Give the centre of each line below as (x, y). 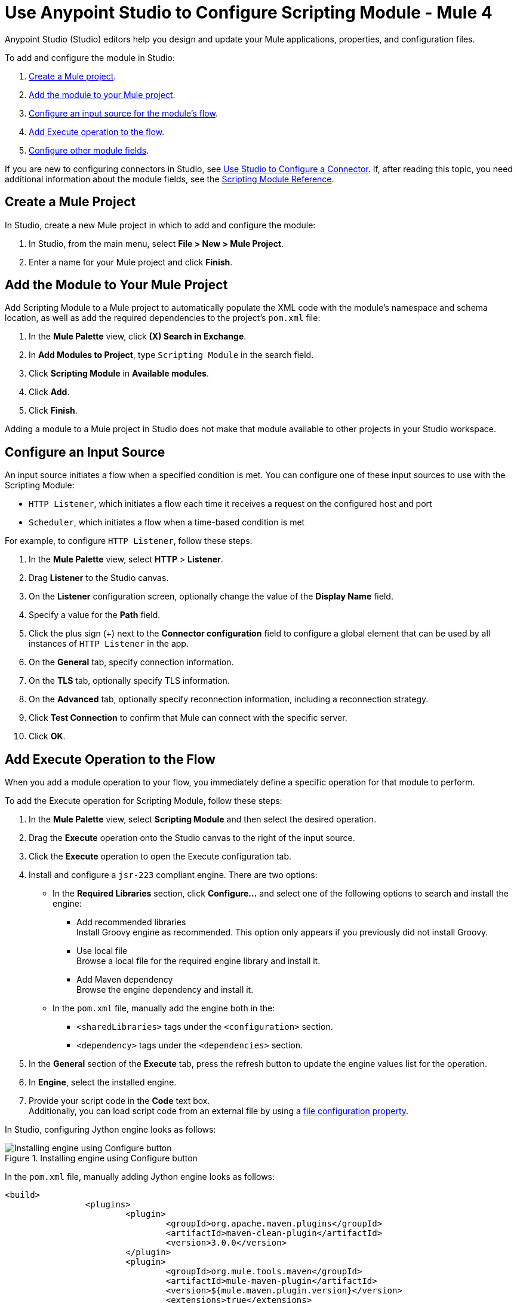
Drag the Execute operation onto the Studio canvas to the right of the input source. (192, 838)
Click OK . (47, 736)
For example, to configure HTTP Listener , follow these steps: (129, 541)
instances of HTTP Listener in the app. (109, 644)
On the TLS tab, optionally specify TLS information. (129, 681)
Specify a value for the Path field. (95, 615)
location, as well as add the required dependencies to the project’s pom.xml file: (163, 318)
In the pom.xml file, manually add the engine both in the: (164, 1008)
